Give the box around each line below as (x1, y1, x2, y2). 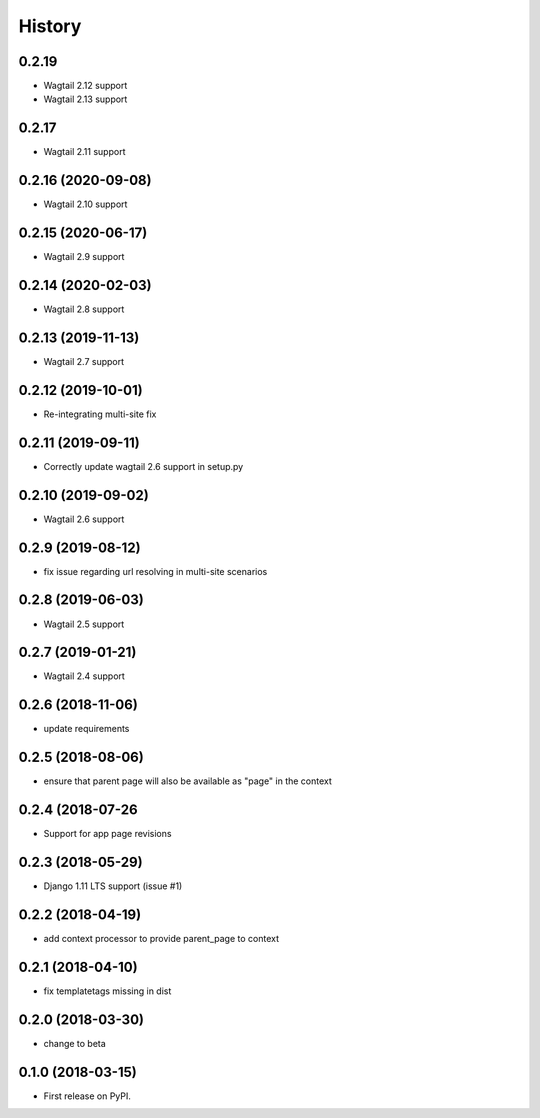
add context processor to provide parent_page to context (43, 932, 280, 944)
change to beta (43, 1037, 107, 1049)
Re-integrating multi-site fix (43, 408, 157, 420)
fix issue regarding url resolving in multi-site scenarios (43, 565, 268, 577)
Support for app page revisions (43, 828, 172, 840)
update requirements (43, 723, 130, 735)
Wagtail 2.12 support (43, 80, 128, 92)
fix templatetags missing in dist (43, 985, 172, 997)
